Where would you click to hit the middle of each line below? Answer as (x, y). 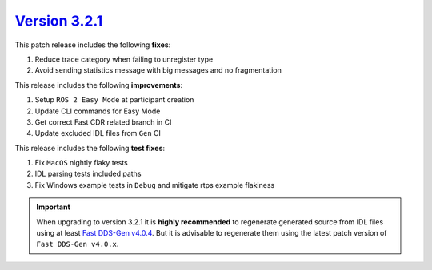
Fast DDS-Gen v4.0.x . (78, 244)
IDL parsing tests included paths (88, 174)
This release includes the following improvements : (99, 85)
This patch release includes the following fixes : (93, 45)
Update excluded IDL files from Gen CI (98, 133)
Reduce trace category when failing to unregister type (124, 59)
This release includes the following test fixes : (90, 148)
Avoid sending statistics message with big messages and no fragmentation (158, 70)
